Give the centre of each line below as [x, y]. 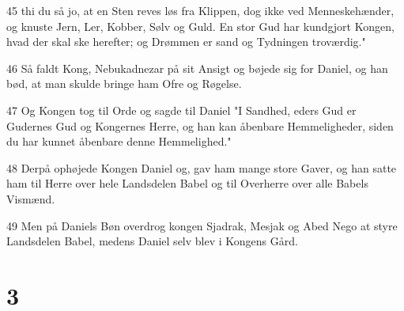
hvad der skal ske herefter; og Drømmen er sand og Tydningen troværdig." [186, 42]
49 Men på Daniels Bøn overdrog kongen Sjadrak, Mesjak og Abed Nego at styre [202, 225]
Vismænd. [31, 198]
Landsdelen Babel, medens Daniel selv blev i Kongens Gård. [152, 241]
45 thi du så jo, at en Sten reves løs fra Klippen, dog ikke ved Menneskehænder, [200, 10]
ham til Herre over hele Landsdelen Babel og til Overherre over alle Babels [187, 183]
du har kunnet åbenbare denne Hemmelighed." [119, 141]
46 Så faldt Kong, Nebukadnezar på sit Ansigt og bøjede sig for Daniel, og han [197, 68]
